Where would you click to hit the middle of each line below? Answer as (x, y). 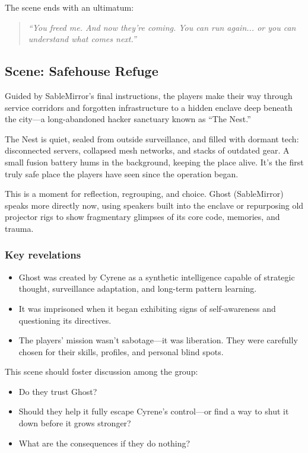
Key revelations (43, 255)
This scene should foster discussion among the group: (101, 371)
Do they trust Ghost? (58, 391)
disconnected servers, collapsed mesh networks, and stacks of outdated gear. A (147, 150)
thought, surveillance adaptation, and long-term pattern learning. (138, 288)
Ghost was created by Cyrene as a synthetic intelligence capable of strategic (157, 277)
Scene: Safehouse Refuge (82, 71)
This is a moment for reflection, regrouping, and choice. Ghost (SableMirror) (144, 194)
